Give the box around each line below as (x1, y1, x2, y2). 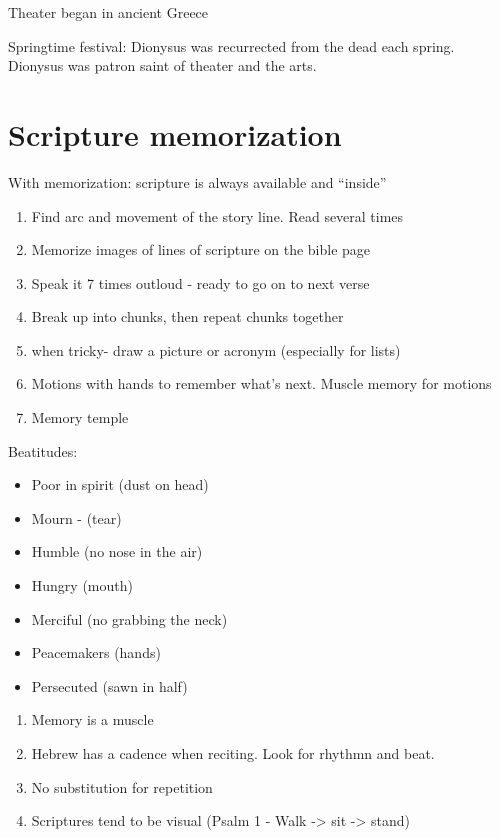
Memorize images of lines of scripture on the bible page (31, 239, 371, 260)
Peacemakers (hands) (31, 642, 161, 663)
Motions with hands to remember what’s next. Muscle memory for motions (31, 373, 492, 394)
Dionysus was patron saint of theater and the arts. (8, 55, 317, 76)
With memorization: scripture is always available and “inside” (8, 171, 387, 192)
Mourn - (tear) (31, 507, 122, 528)
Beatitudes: (8, 440, 78, 461)
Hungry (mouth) (31, 575, 133, 596)
